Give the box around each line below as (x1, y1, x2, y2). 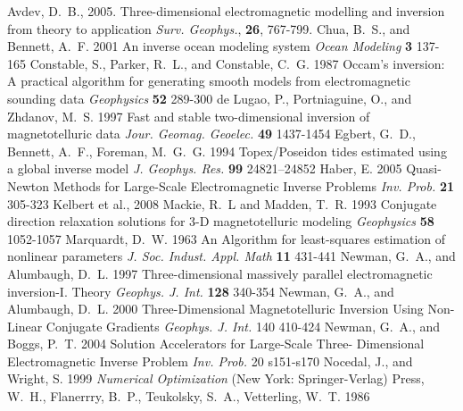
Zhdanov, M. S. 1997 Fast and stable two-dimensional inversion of (7, 106, 370, 125)
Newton (7, 176, 50, 195)
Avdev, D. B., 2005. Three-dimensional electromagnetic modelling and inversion (7, 2, 445, 20)
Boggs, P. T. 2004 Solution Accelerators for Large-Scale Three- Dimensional (7, 334, 425, 353)
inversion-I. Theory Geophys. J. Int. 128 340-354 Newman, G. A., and (7, 281, 394, 300)
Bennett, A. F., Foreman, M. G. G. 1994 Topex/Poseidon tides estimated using (7, 141, 447, 160)
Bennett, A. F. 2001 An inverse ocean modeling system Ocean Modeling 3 (7, 37, 413, 55)
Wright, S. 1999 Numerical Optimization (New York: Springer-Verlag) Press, (7, 369, 425, 388)
